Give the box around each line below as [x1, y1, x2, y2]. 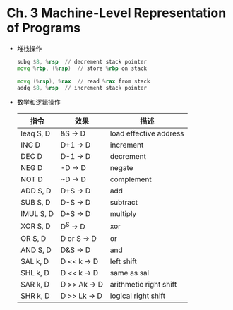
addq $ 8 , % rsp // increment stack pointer [16, 84, 148, 91]
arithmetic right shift [109, 279, 177, 289]
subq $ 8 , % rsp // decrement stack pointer [16, 58, 148, 65]
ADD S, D [20, 186, 52, 196]
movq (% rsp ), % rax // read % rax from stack [16, 78, 150, 85]
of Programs [6, 20, 81, 36]
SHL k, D [20, 268, 50, 278]
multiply [109, 209, 137, 219]
